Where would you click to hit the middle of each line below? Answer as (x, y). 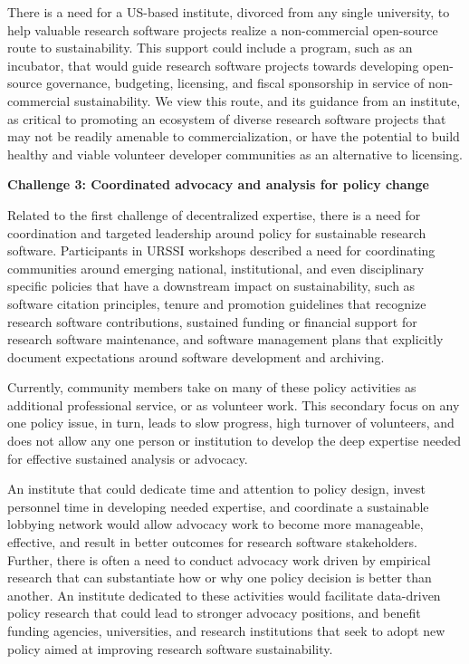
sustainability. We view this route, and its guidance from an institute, (267, 100)
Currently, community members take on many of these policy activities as (212, 387)
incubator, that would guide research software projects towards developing (213, 65)
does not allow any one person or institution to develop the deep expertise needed (234, 441)
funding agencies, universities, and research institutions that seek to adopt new (226, 630)
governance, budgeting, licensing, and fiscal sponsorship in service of (235, 83)
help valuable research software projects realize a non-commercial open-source (223, 29)
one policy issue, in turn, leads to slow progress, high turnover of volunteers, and (231, 423)
